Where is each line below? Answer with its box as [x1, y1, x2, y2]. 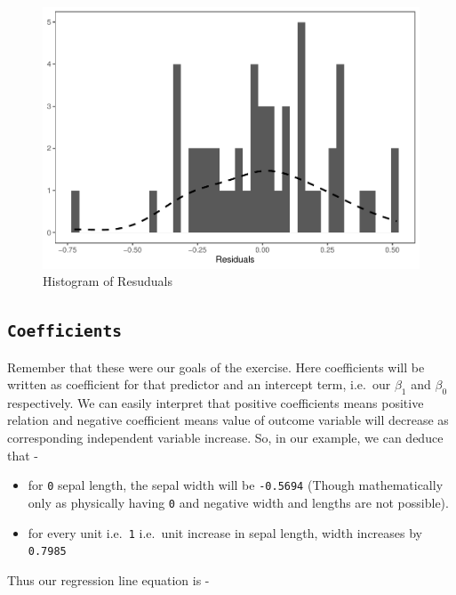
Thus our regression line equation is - [7, 570, 210, 589]
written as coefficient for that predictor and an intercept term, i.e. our [7, 375, 391, 394]
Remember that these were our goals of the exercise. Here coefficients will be [7, 357, 425, 376]
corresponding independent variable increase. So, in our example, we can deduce [7, 428, 444, 447]
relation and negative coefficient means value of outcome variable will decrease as [7, 411, 449, 429]
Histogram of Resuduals [43, 272, 172, 290]
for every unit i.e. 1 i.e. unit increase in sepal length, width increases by [28, 523, 423, 542]
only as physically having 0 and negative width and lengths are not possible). [28, 493, 449, 511]
